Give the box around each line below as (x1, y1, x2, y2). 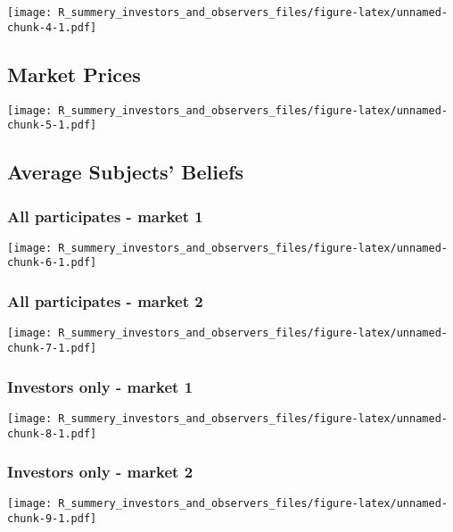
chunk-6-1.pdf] (7, 256, 97, 270)
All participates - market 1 (7, 204, 203, 227)
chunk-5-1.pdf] (7, 119, 97, 132)
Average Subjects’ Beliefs (7, 158, 243, 186)
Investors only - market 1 (7, 375, 194, 397)
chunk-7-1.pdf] (7, 342, 97, 355)
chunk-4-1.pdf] (7, 21, 97, 34)
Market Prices (7, 60, 141, 87)
